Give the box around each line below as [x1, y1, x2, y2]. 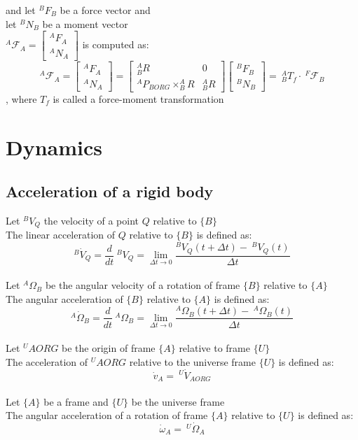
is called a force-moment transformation [53, 91, 224, 106]
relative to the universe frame [129, 354, 256, 369]
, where [6, 91, 37, 106]
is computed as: [82, 37, 149, 52]
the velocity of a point [43, 213, 139, 228]
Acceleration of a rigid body [6, 180, 214, 202]
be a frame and [43, 394, 109, 409]
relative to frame [179, 341, 250, 355]
